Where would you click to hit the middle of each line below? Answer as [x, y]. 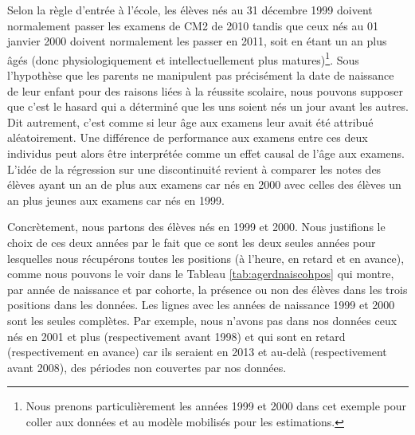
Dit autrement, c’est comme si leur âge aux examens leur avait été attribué [190, 121]
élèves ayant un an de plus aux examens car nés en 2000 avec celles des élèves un [204, 184]
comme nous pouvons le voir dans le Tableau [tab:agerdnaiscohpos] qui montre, [201, 274]
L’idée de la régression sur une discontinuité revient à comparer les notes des [194, 169]
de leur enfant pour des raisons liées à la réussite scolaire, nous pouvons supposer [205, 90]
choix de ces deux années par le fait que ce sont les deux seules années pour [192, 242]
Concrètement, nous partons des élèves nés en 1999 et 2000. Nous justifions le [196, 227]
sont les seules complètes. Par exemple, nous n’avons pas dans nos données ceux [202, 320]
